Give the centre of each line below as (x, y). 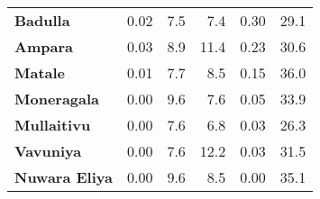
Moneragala (57, 99)
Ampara (44, 46)
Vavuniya (48, 151)
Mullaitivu (53, 125)
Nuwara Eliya (64, 177)
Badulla (42, 20)
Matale (40, 72)
